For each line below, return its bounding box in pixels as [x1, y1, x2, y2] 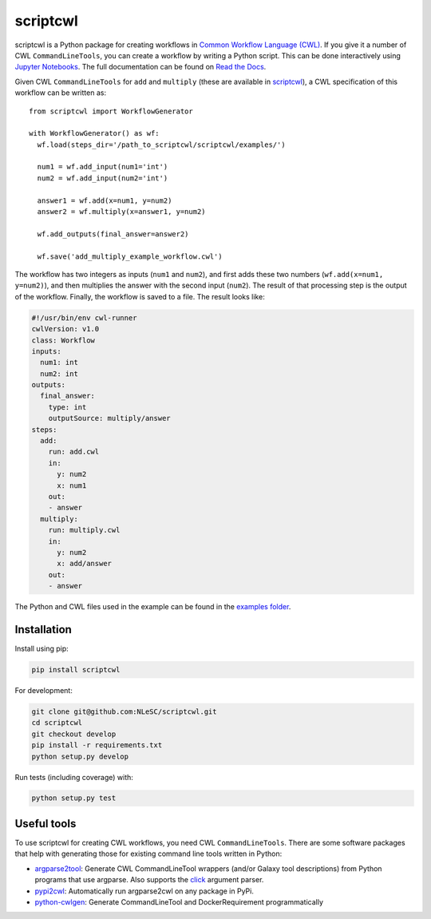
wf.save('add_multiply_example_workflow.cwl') [37, 252, 223, 261]
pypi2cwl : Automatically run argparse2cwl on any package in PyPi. [34, 886, 255, 896]
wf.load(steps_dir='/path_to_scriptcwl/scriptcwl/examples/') [37, 140, 287, 149]
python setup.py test [31, 794, 117, 802]
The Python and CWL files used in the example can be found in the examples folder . [14, 602, 291, 612]
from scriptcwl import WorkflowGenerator [29, 106, 193, 116]
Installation [14, 623, 72, 636]
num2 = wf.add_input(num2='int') [37, 173, 168, 183]
